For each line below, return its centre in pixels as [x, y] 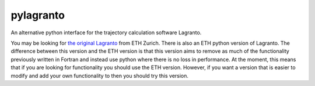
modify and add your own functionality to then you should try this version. [100, 76]
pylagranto [38, 15]
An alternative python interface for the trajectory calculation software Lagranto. [106, 33]
